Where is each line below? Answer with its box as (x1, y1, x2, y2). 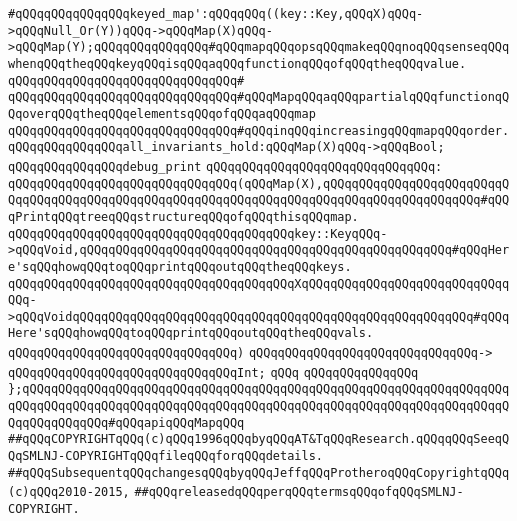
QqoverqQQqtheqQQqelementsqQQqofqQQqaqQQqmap (8, 106, 316, 121)
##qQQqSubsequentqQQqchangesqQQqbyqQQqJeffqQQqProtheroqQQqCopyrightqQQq (8, 465, 510, 480)
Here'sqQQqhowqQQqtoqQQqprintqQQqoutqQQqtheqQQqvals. (8, 326, 374, 341)
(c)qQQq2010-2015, (8, 485, 130, 500)
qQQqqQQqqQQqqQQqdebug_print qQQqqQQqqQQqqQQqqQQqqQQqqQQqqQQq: (8, 159, 443, 174)
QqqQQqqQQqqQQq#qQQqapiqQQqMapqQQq (8, 415, 245, 430)
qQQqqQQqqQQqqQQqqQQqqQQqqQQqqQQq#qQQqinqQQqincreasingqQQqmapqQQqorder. (8, 123, 510, 138)
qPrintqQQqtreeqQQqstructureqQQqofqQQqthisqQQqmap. (8, 209, 359, 224)
